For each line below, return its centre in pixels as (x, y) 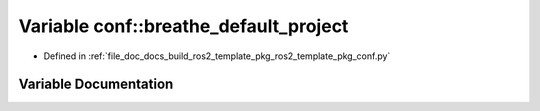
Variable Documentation (96, 84)
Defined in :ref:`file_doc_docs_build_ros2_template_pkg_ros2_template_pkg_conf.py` (217, 56)
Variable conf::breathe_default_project (183, 26)
